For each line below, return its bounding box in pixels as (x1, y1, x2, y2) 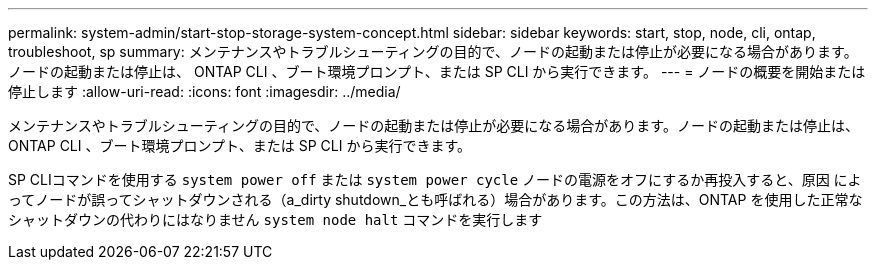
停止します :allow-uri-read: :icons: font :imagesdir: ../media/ (8, 83, 401, 100)
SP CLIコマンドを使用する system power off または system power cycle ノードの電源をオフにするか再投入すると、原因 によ (8, 171, 862, 188)
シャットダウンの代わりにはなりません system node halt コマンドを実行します (8, 211, 543, 228)
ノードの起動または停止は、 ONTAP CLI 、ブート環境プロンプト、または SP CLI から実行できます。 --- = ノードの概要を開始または (8, 63, 866, 80)
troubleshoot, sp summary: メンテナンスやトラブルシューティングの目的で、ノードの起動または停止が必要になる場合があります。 (8, 43, 858, 60)
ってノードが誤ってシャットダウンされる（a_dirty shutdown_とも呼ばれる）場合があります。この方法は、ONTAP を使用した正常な (8, 191, 863, 208)
